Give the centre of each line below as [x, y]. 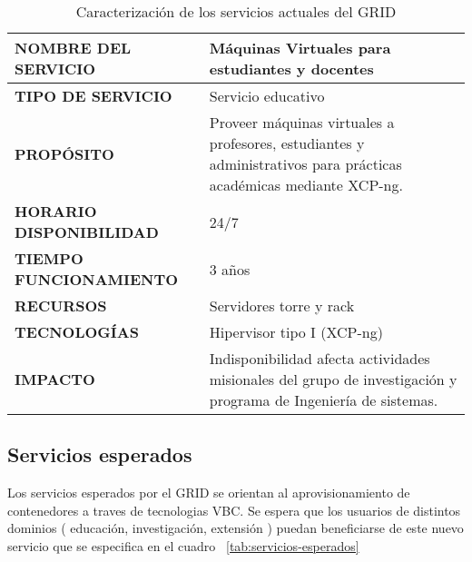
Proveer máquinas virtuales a [302, 122]
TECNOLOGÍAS [77, 332]
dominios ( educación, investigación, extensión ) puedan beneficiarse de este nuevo [236, 528]
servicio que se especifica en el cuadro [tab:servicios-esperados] [183, 545]
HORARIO [56, 211]
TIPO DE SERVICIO [93, 96]
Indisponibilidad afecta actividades [320, 358]
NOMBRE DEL [73, 48]
